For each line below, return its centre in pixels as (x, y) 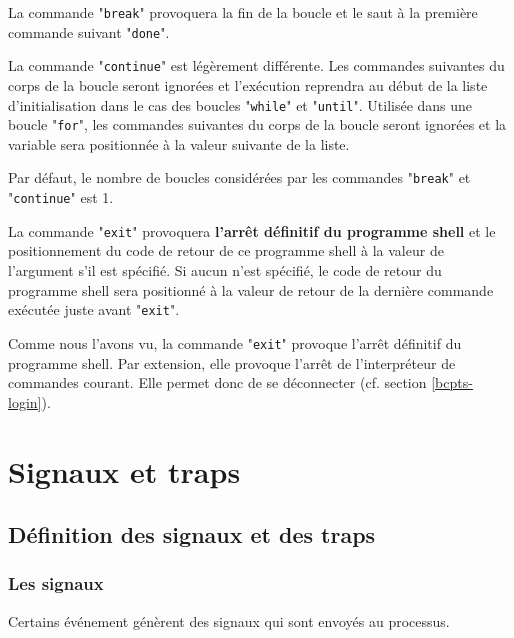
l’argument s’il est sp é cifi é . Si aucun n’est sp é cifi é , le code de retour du (225, 270)
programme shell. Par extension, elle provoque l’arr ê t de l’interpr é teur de (232, 362)
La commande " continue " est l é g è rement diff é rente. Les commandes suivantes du (256, 65)
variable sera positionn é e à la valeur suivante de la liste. (179, 143)
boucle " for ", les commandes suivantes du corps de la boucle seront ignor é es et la (257, 124)
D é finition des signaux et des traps (192, 534)
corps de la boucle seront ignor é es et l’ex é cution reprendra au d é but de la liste (248, 84)
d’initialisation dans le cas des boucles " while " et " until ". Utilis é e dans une (240, 104)
